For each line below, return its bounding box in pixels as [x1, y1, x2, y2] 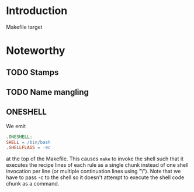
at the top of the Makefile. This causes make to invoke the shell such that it [6, 155, 184, 162]
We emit [6, 122, 26, 129]
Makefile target [6, 23, 43, 30]
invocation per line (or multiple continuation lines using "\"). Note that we [6, 168, 181, 175]
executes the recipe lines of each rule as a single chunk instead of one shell [6, 162, 189, 169]
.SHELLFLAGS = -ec [6, 145, 51, 150]
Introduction [6, 4, 68, 18]
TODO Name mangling [6, 87, 89, 97]
